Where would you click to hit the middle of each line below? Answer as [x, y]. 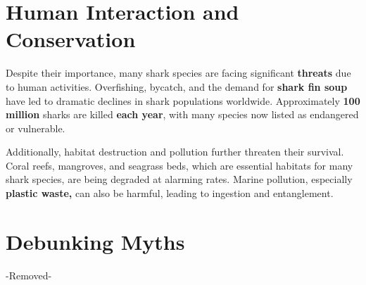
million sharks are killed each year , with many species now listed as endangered [182, 114]
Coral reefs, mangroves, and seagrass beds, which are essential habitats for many [179, 165]
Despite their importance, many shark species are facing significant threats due [178, 73]
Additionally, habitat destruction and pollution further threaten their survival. [175, 152]
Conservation [71, 39]
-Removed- [29, 275]
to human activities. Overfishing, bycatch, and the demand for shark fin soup [177, 86]
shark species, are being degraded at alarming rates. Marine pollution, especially [179, 179]
